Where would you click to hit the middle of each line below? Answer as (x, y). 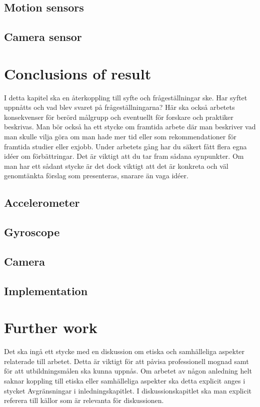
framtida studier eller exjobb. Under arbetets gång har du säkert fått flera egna (125, 146)
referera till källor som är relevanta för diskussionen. (84, 400)
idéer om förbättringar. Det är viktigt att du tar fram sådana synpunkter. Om (124, 156)
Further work (51, 327)
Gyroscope (32, 232)
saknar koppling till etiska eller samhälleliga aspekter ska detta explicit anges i (125, 381)
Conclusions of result (78, 73)
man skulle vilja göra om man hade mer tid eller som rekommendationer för (120, 137)
